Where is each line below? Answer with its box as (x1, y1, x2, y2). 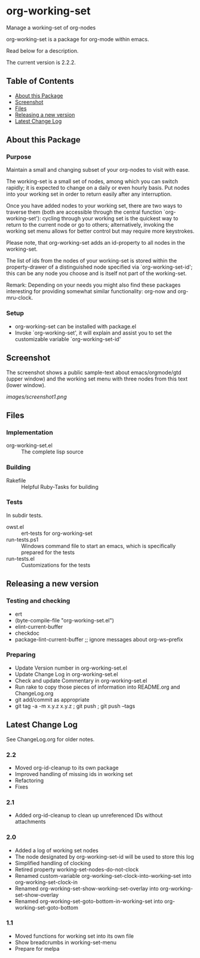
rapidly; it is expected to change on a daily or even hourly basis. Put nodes (6, 184, 190, 191)
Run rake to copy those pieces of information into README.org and (14, 683, 180, 691)
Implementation (6, 428, 54, 436)
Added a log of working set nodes (14, 847, 99, 854)
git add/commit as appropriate (14, 696, 90, 703)
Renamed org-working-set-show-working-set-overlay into (14, 884, 159, 892)
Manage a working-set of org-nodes (6, 24, 96, 31)
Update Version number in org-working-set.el (14, 664, 127, 671)
